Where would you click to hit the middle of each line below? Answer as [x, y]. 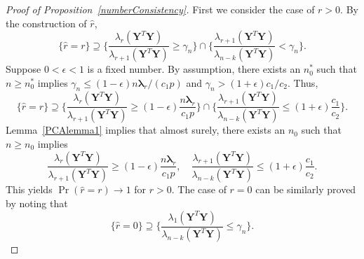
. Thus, [303, 82]
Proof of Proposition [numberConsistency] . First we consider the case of [160, 9]
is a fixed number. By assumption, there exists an [194, 69]
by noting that [37, 203]
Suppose [23, 69]
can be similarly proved [306, 189]
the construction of [46, 23]
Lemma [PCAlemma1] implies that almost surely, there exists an [146, 130]
